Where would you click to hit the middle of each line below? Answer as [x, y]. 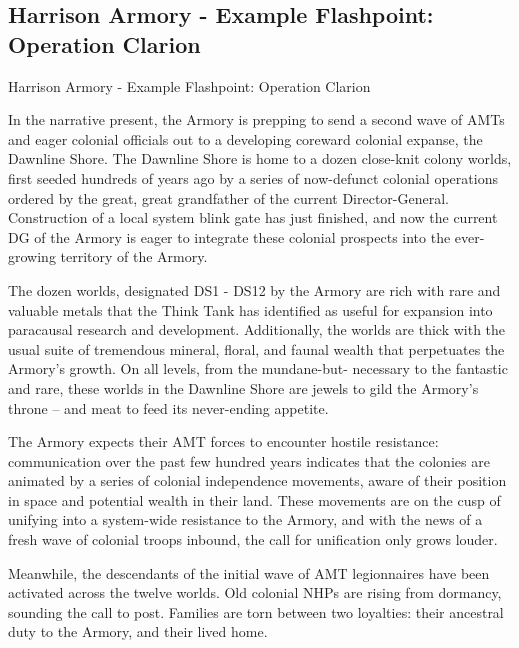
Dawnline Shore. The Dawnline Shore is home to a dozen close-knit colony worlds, [260, 158]
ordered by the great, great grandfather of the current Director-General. [228, 197]
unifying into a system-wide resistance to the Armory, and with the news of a [245, 519]
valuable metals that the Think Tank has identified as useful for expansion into [250, 309]
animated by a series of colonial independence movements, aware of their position [257, 480]
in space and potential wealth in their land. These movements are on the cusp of [254, 499]
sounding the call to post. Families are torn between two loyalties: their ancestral [256, 611]
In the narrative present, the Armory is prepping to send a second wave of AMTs [256, 119]
